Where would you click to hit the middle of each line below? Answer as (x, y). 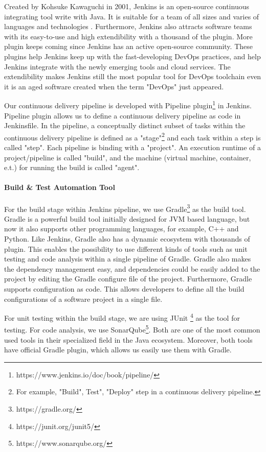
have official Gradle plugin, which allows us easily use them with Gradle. (118, 350)
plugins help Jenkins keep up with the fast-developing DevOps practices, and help (132, 56)
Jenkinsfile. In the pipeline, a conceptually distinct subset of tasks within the (125, 125)
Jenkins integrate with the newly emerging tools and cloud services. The (117, 66)
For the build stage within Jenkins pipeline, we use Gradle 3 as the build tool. (125, 208)
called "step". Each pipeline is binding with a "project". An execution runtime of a (133, 147)
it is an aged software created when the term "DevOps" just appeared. (114, 86)
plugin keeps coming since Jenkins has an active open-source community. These (128, 46)
